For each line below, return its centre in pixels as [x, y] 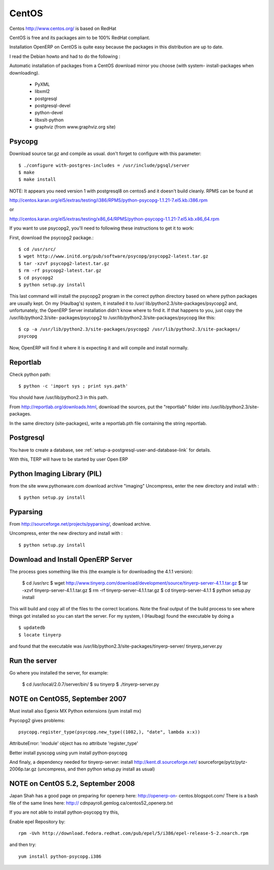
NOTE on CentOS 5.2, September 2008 [72, 784]
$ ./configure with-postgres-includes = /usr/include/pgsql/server [104, 165]
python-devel [49, 113]
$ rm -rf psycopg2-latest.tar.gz [60, 271]
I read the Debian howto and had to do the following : [65, 56]
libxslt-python [49, 120]
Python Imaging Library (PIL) [56, 474]
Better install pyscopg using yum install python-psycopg [68, 753]
